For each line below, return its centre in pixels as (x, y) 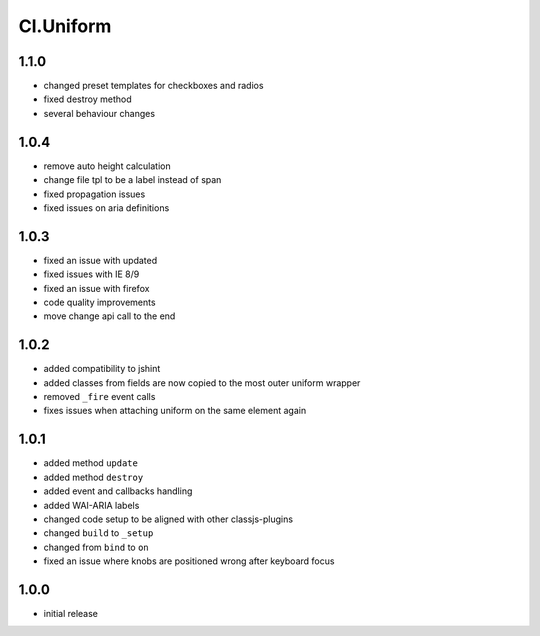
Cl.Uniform (65, 26)
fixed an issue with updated (100, 260)
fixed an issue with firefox (96, 288)
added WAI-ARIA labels (91, 505)
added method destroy (93, 477)
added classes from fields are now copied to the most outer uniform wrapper (202, 382)
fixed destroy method (87, 99)
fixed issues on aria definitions (106, 207)
